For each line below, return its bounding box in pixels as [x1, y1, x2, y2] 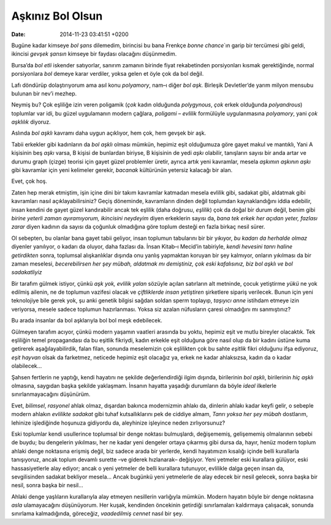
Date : [11, 31, 26, 38]
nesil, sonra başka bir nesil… [11, 482, 84, 489]
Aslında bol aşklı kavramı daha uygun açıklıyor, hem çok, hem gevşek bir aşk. [11, 129, 207, 137]
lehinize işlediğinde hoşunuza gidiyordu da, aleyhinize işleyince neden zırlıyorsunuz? [11, 419, 226, 426]
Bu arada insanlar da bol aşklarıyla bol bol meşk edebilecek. [11, 317, 162, 324]
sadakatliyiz [11, 269, 42, 276]
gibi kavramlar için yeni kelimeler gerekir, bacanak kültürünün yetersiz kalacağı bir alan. [11, 166, 233, 174]
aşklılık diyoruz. [11, 118, 51, 125]
